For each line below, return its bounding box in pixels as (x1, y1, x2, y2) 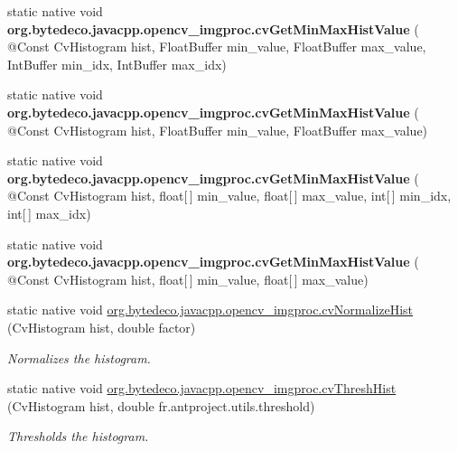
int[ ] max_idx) (7, 203, 91, 222)
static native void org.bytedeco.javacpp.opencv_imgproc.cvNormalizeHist (7, 300, 414, 319)
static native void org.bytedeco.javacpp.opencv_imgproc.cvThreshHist (7, 379, 397, 398)
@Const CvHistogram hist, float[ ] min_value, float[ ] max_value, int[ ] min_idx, (7, 186, 452, 205)
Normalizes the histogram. (7, 348, 151, 367)
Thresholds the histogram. (7, 427, 149, 446)
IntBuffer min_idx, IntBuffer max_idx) (7, 54, 227, 73)
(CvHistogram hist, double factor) (7, 317, 196, 336)
